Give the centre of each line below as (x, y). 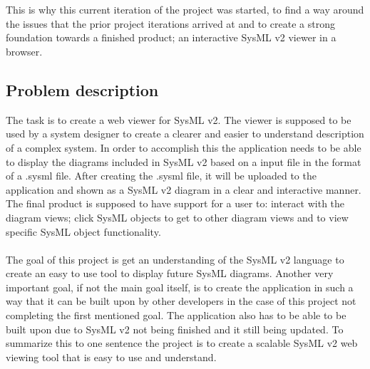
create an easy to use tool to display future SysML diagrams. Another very (170, 273)
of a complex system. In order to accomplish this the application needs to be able (184, 147)
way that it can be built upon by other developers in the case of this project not (181, 301)
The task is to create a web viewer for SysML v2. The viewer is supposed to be (179, 119)
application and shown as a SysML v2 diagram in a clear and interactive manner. (184, 189)
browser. (24, 51)
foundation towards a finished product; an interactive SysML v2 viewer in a (171, 37)
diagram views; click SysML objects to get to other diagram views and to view (177, 217)
